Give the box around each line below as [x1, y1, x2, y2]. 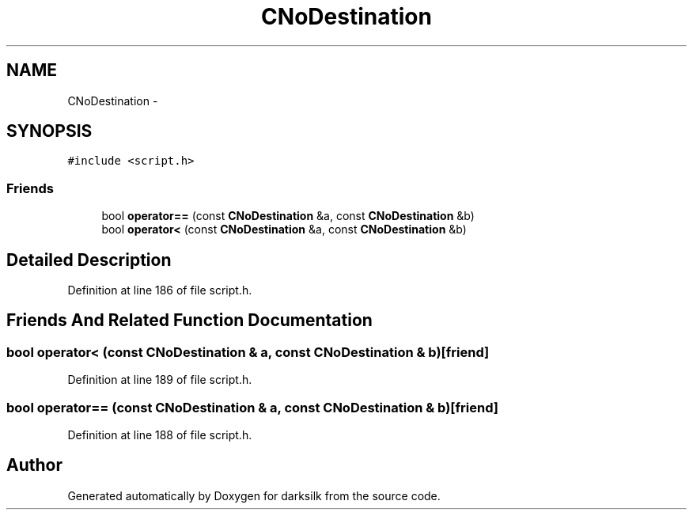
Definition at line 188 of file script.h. [67, 428, 252, 442]
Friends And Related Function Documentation [6, 310, 373, 331]
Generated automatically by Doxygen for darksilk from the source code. [67, 488, 441, 503]
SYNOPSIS [6, 121, 93, 142]
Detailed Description [6, 249, 172, 270]
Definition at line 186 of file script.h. [67, 283, 252, 298]
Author [6, 455, 62, 476]
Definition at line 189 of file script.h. [67, 373, 252, 387]
